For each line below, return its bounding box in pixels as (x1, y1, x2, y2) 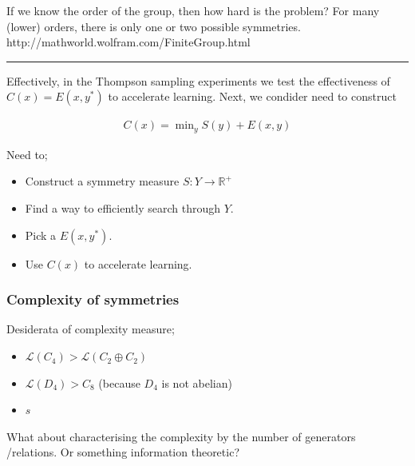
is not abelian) (161, 374, 232, 391)
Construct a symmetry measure (25, 173, 180, 189)
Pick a (25, 226, 57, 243)
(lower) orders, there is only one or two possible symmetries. (6, 18, 301, 34)
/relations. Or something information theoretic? (6, 444, 239, 460)
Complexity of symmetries (6, 289, 180, 309)
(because (98, 374, 140, 391)
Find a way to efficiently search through (25, 200, 220, 217)
